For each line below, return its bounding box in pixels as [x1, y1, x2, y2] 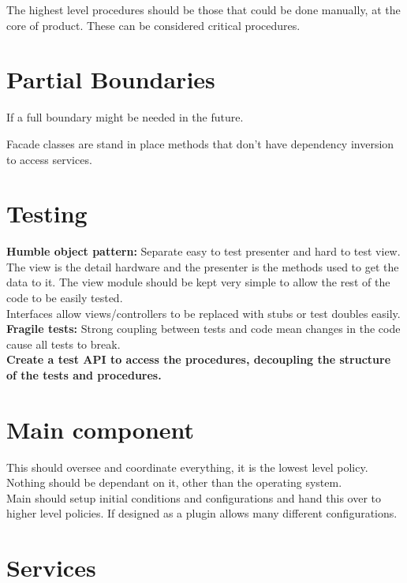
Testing [6, 197, 88, 230]
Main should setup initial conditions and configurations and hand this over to [6, 489, 381, 506]
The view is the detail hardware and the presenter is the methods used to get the [6, 258, 399, 275]
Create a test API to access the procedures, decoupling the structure [6, 351, 391, 368]
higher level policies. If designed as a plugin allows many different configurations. [6, 505, 398, 521]
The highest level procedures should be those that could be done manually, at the [6, 2, 401, 17]
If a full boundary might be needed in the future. [6, 109, 244, 125]
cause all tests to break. [6, 335, 121, 352]
